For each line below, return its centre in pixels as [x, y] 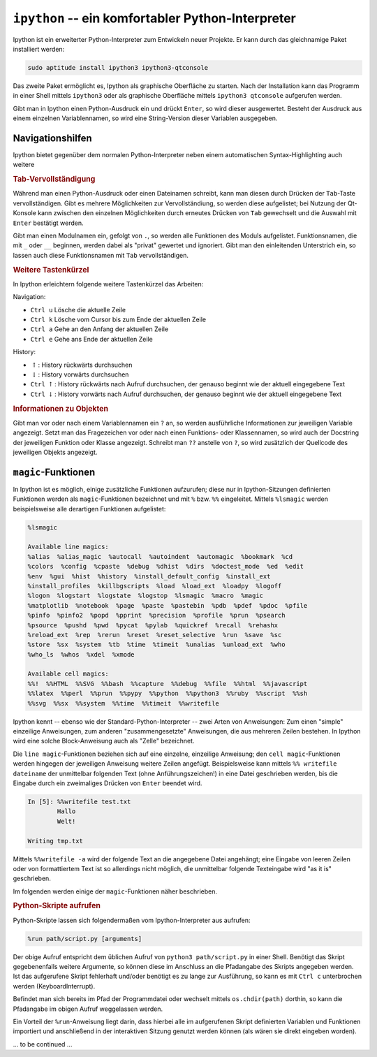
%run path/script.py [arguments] [85, 939]
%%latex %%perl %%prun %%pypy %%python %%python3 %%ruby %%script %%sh [168, 694]
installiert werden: [39, 49]
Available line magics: [68, 547]
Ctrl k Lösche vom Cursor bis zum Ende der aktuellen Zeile [118, 319]
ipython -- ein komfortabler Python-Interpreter [155, 18]
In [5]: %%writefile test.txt [79, 801]
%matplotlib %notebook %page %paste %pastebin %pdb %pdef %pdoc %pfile [168, 605]
